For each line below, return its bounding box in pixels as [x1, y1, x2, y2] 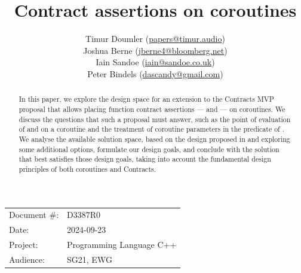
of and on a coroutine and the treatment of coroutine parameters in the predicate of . [19, 124, 284, 134]
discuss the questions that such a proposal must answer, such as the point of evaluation [19, 114, 291, 124]
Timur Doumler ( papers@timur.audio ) [85, 32, 225, 45]
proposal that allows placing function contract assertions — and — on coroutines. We [19, 104, 285, 114]
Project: [9, 238, 38, 250]
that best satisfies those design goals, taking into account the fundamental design [19, 154, 271, 164]
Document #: [9, 208, 59, 221]
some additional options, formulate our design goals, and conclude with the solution [19, 144, 279, 154]
